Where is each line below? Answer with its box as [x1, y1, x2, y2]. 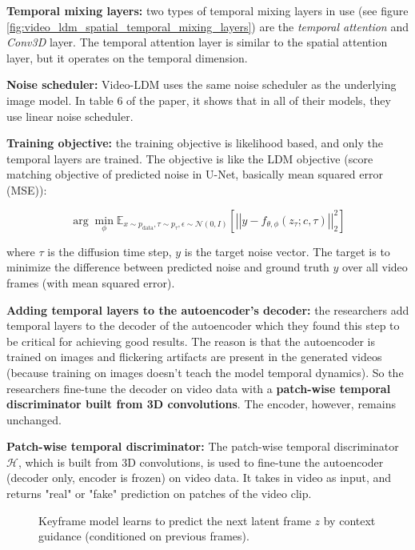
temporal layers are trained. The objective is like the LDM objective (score [6, 150, 373, 167]
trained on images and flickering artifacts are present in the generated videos [6, 348, 382, 365]
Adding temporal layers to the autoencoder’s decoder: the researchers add [6, 301, 409, 318]
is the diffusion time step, [47, 243, 172, 259]
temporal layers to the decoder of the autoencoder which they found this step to [6, 317, 400, 334]
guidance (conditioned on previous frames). [38, 528, 249, 544]
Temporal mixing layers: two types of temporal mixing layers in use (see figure [6, 2, 409, 18]
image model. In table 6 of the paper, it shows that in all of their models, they [6, 91, 391, 108]
